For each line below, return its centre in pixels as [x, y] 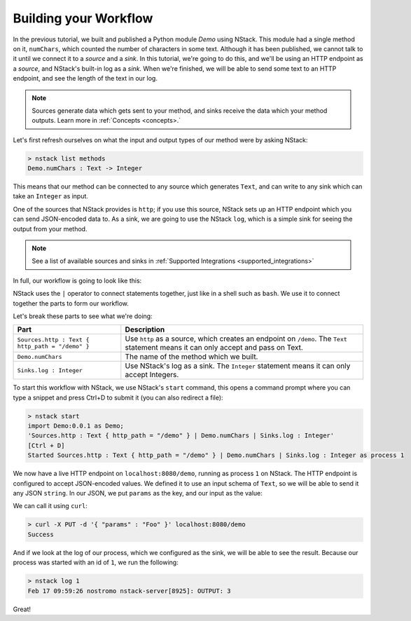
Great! [22, 609]
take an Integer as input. [51, 196]
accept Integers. [152, 375]
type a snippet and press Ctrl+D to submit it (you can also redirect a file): [118, 397]
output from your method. [50, 228]
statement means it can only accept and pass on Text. [214, 348]
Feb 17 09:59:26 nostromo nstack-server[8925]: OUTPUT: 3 [129, 591]
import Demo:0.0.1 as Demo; [76, 426]
